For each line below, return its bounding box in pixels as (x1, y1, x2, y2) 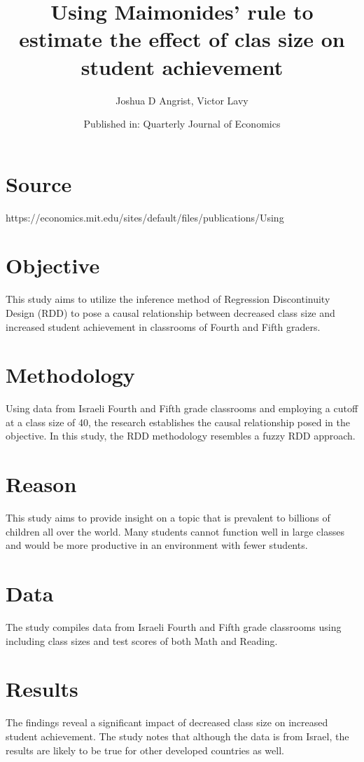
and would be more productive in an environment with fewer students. (6, 538, 308, 552)
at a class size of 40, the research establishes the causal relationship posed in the (6, 414, 350, 429)
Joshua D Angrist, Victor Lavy (115, 93, 248, 107)
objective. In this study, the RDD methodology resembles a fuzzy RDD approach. (6, 428, 356, 443)
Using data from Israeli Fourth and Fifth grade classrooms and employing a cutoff (6, 401, 358, 416)
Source (6, 169, 72, 198)
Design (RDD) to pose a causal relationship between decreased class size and (6, 305, 335, 320)
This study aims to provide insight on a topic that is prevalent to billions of (6, 510, 330, 525)
